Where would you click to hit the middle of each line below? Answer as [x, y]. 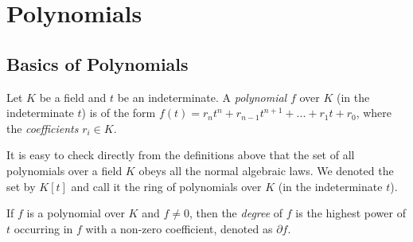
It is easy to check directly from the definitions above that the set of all [181, 155]
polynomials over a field [64, 170]
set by [21, 186]
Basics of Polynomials [97, 63]
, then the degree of [236, 213]
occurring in [43, 228]
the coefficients [43, 128]
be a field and [73, 97]
